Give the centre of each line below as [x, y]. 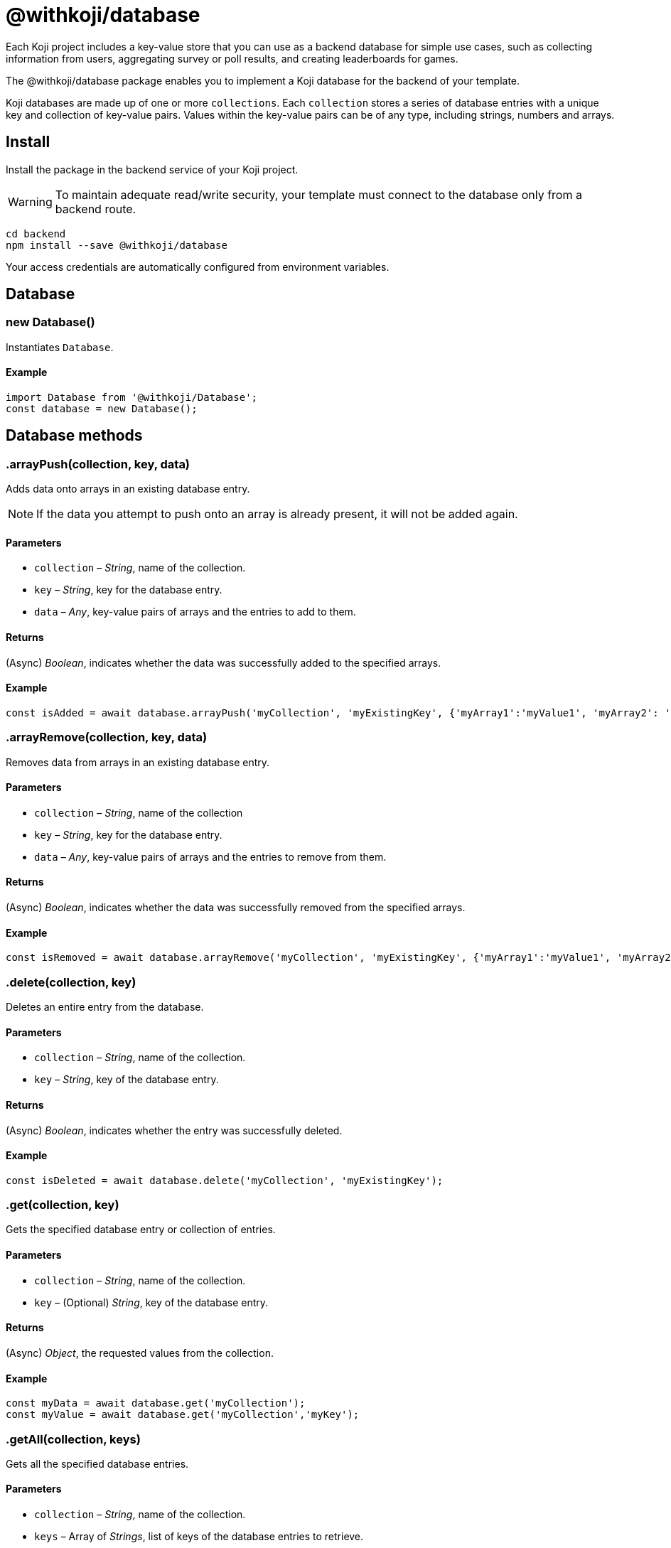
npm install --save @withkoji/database [117, 245]
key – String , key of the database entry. [127, 1080]
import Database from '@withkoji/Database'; [132, 398]
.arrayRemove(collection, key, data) [107, 737]
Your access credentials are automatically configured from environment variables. [198, 267]
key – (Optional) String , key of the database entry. [151, 1302]
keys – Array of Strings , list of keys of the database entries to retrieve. [199, 1537]
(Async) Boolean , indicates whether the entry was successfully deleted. [174, 1130]
